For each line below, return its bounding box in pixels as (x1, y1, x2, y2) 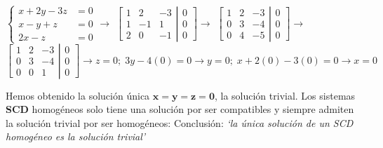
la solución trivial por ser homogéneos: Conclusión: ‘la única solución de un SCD (6, 115, 354, 130)
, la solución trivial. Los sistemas (214, 88, 356, 102)
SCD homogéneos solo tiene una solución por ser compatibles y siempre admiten (6, 102, 354, 116)
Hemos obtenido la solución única (6, 88, 150, 102)
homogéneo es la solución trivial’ (6, 129, 146, 144)
